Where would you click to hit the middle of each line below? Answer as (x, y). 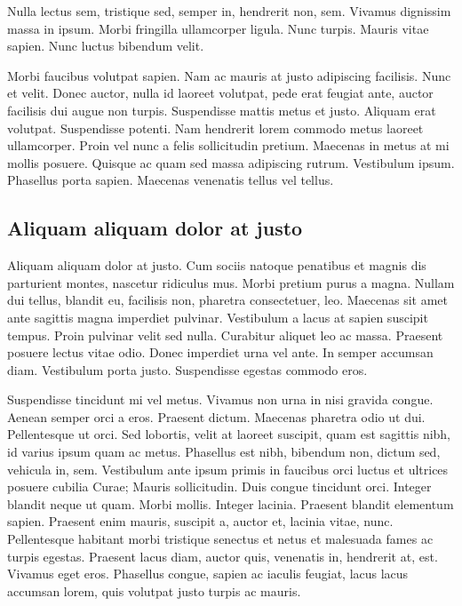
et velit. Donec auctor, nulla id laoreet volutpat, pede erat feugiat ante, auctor (220, 93)
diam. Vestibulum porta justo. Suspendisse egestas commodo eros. (187, 369)
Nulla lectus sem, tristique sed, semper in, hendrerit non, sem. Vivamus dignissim (229, 11)
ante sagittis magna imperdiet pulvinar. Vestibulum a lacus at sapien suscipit (218, 317)
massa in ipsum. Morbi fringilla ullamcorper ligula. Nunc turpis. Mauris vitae (218, 28)
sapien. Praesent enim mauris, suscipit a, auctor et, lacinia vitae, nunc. (200, 521)
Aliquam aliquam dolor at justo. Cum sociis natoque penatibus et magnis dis (217, 265)
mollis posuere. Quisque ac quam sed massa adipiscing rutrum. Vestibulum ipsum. (231, 162)
